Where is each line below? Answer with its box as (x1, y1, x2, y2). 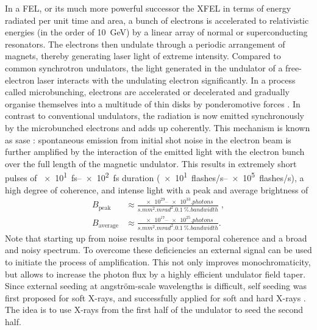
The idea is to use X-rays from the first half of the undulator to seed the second (5, 303, 304, 316)
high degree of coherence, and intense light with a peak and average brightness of (5, 183, 308, 196)
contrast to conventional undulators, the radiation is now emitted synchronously (5, 109, 304, 122)
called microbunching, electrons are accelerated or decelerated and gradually (5, 85, 290, 98)
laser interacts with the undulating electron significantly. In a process (37, 73, 296, 86)
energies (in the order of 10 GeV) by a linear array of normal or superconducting (5, 26, 308, 38)
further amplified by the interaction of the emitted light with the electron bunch (5, 145, 305, 158)
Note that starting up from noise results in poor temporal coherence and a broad (5, 231, 307, 244)
